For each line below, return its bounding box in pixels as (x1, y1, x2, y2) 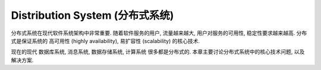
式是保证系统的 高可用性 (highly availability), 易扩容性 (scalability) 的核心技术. (11, 37, 200, 44)
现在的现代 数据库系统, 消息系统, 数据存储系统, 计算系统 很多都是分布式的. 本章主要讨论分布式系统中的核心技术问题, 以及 (11, 48, 305, 55)
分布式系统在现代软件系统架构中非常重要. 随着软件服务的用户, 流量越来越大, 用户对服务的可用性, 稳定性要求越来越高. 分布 (11, 29, 307, 36)
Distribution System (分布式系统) (11, 9, 174, 22)
